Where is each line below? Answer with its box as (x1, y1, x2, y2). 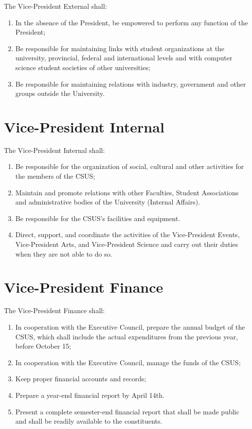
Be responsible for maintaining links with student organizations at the (15, 43, 225, 53)
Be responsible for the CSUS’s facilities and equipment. (15, 213, 180, 223)
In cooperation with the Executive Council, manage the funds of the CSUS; (15, 357, 241, 367)
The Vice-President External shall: (4, 1, 107, 11)
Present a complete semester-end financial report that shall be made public (15, 406, 239, 416)
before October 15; (15, 341, 71, 351)
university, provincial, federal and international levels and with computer (15, 53, 233, 63)
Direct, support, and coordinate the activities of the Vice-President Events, (15, 229, 240, 240)
